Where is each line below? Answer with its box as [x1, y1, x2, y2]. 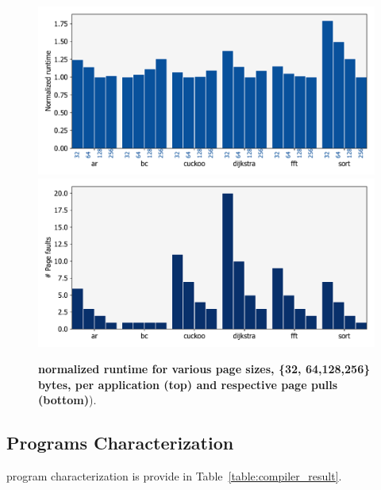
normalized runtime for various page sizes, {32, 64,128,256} [38, 361, 371, 377]
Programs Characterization [6, 430, 234, 455]
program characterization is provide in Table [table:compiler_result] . [6, 468, 342, 484]
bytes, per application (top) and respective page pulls [38, 376, 338, 392]
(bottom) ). [38, 392, 97, 408]
